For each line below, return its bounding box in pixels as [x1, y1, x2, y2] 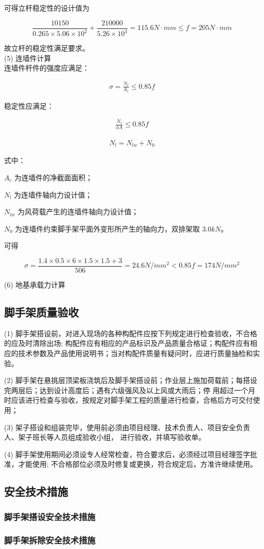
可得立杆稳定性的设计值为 [4, 3, 89, 13]
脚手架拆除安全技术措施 [4, 533, 95, 546]
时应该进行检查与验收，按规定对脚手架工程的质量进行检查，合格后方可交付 [4, 395, 253, 405]
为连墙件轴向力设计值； [14, 189, 92, 200]
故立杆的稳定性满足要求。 [4, 43, 89, 53]
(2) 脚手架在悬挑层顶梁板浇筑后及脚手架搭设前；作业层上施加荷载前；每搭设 [4, 375, 257, 385]
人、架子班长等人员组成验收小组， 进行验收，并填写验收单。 [4, 432, 206, 442]
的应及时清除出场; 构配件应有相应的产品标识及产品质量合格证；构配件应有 [4, 338, 250, 348]
